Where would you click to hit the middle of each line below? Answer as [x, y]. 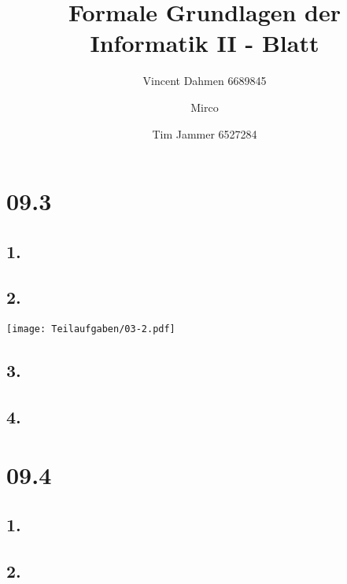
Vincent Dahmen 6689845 [205, 81]
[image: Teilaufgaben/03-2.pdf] [91, 329]
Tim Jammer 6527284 [205, 133]
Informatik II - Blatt [205, 43]
